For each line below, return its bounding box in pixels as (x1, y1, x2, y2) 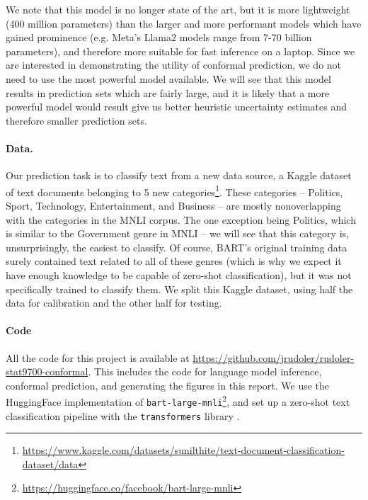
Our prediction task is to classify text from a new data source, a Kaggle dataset (6, 168, 352, 183)
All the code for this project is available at (6, 350, 190, 365)
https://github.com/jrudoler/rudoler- (192, 350, 355, 365)
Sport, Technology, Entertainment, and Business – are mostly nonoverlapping (6, 198, 341, 212)
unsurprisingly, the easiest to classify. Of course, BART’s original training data (6, 239, 347, 254)
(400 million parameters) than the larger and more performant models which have (6, 16, 362, 30)
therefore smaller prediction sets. (6, 113, 147, 127)
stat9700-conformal (6, 364, 88, 379)
